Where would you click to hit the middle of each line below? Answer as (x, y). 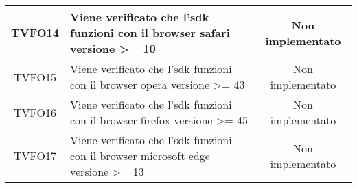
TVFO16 (35, 112)
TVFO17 (35, 156)
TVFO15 (35, 77)
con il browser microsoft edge (140, 156)
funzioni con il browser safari (150, 32)
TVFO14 (35, 32)
